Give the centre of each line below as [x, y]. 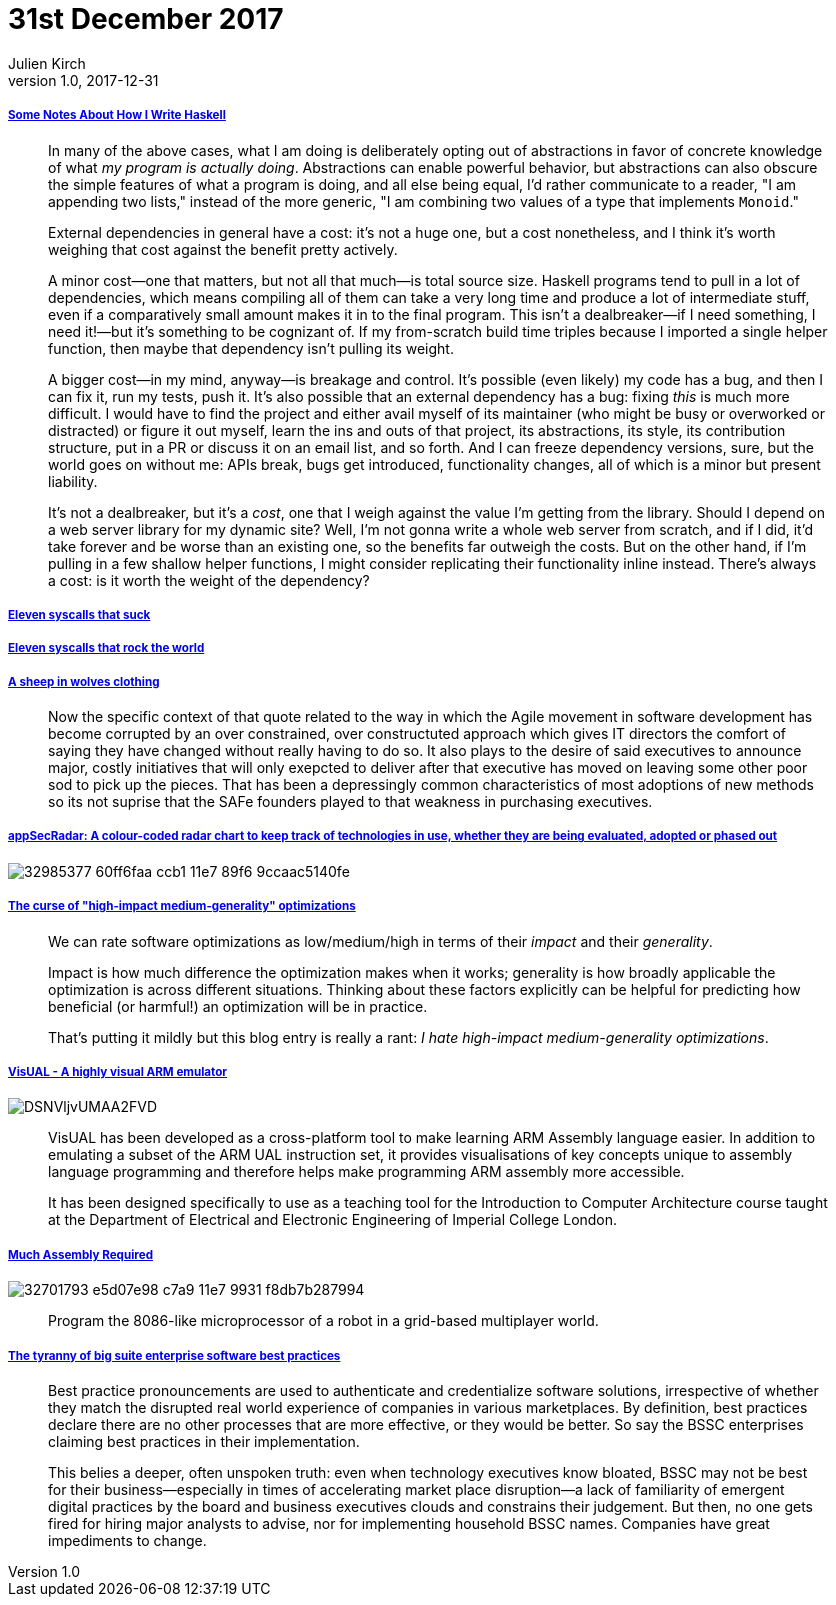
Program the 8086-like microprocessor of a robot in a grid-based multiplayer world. [323, 1321]
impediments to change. [127, 1540]
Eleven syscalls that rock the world [106, 648]
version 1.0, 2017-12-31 [83, 80]
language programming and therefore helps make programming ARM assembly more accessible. [366, 1172]
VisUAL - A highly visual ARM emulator [118, 1072]
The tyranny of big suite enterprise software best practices [174, 1355]
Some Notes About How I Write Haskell [117, 115]
